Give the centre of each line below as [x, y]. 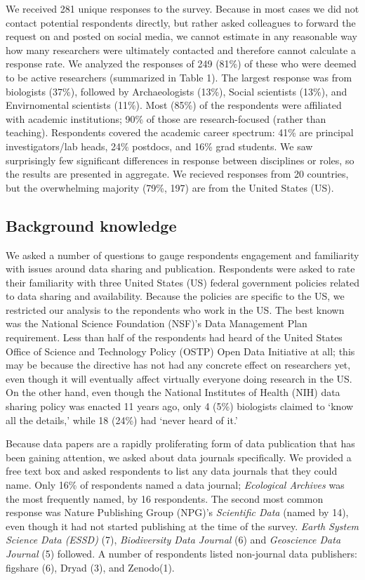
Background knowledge [91, 225]
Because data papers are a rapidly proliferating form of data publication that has [180, 443]
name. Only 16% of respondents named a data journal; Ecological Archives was [175, 485]
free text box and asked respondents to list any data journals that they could [172, 471]
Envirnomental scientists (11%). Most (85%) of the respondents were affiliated [174, 105]
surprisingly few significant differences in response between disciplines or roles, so [180, 160]
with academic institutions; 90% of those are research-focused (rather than [166, 118]
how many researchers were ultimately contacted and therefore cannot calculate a [181, 50]
